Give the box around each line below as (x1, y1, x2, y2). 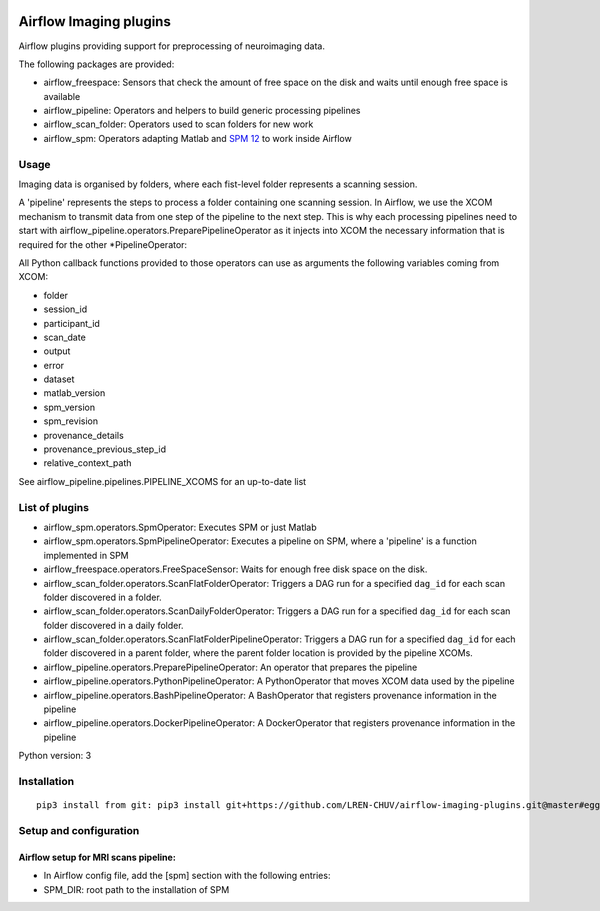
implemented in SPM (43, 549, 129, 561)
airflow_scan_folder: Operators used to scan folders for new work (43, 118, 314, 130)
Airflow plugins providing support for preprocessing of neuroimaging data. (18, 40, 325, 52)
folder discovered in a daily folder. (43, 619, 184, 631)
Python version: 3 (18, 750, 92, 762)
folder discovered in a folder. (43, 591, 162, 603)
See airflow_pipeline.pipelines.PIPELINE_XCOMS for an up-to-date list (18, 475, 307, 487)
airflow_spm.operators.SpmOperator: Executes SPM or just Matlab (43, 521, 317, 533)
